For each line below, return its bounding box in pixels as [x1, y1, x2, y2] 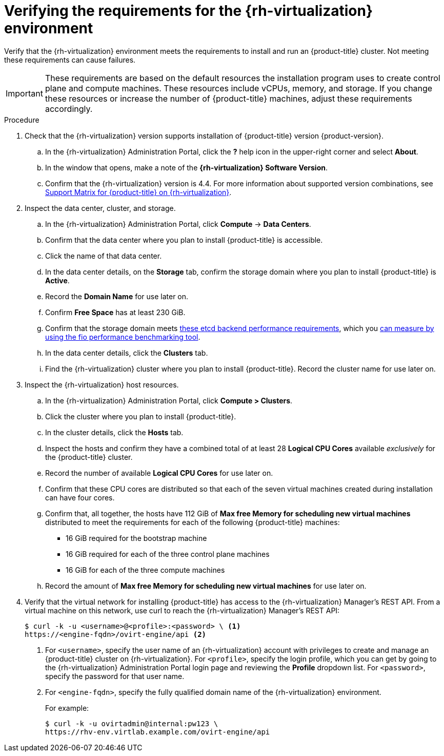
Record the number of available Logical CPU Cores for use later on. [45, 468, 273, 477]
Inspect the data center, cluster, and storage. [25, 203, 176, 212]
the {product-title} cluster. [45, 452, 133, 461]
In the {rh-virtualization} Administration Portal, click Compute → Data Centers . [45, 219, 311, 228]
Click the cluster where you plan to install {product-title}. [45, 412, 236, 421]
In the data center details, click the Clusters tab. [45, 348, 208, 357]
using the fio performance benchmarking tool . [45, 332, 200, 341]
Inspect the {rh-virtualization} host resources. [25, 380, 179, 389]
